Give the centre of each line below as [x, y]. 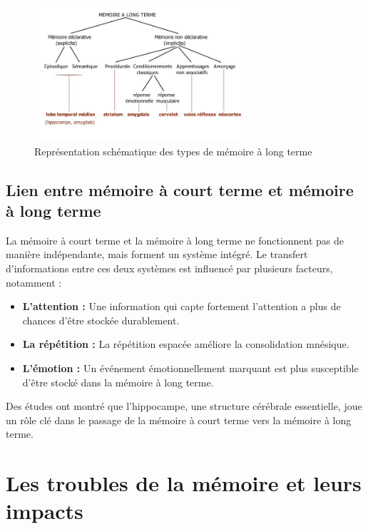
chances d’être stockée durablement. [101, 320]
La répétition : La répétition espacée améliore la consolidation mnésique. [186, 344]
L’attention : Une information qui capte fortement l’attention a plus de [182, 306]
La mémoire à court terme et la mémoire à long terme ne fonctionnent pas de [175, 240]
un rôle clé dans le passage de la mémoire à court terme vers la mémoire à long [179, 420]
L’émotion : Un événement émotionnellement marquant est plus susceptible [190, 368]
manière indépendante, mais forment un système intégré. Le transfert [157, 254]
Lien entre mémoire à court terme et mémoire [180, 189]
